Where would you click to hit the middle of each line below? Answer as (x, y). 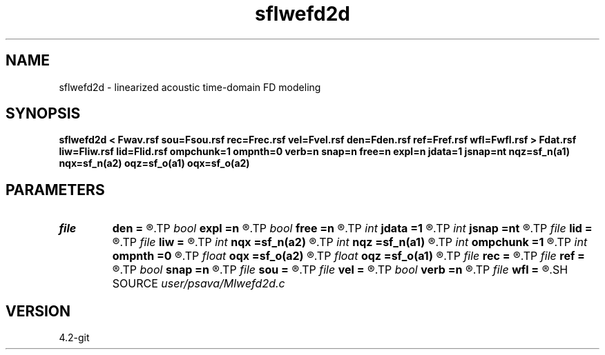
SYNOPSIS (43, 114)
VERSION (38, 311)
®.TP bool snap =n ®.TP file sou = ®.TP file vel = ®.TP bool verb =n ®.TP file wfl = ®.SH (340, 270)
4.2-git (74, 338)
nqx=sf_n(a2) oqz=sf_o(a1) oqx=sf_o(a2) (154, 163)
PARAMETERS (55, 190)
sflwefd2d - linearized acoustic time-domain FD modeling (190, 87)
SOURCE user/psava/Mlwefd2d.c (199, 284)
